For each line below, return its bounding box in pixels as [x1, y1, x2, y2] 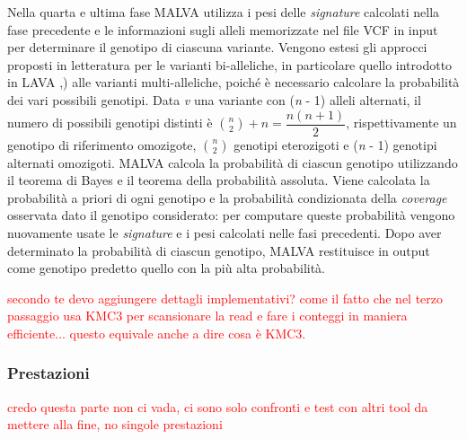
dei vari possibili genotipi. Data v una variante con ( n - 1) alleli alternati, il [7, 90, 421, 109]
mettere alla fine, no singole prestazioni [7, 415, 223, 434]
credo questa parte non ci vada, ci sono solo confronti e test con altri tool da [7, 397, 428, 416]
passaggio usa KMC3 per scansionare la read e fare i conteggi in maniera [7, 306, 408, 325]
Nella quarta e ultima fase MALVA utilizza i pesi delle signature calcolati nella [7, 3, 440, 21]
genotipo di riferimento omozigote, [7, 135, 197, 154]
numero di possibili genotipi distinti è [7, 113, 213, 132]
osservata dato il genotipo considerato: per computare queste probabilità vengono [7, 206, 455, 224]
